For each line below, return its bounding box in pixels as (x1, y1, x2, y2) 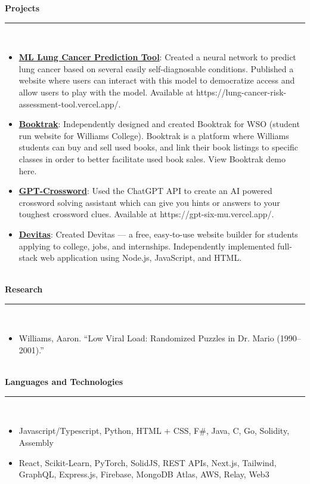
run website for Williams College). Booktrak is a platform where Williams (18, 129, 289, 141)
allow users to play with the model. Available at (18, 85, 194, 98)
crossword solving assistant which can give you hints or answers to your (18, 196, 280, 208)
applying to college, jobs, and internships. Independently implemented (18, 239, 275, 252)
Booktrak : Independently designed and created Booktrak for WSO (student (18, 118, 300, 130)
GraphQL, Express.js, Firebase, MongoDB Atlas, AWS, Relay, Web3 (18, 468, 269, 480)
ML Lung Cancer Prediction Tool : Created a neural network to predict (18, 51, 296, 63)
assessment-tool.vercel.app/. (18, 97, 121, 110)
